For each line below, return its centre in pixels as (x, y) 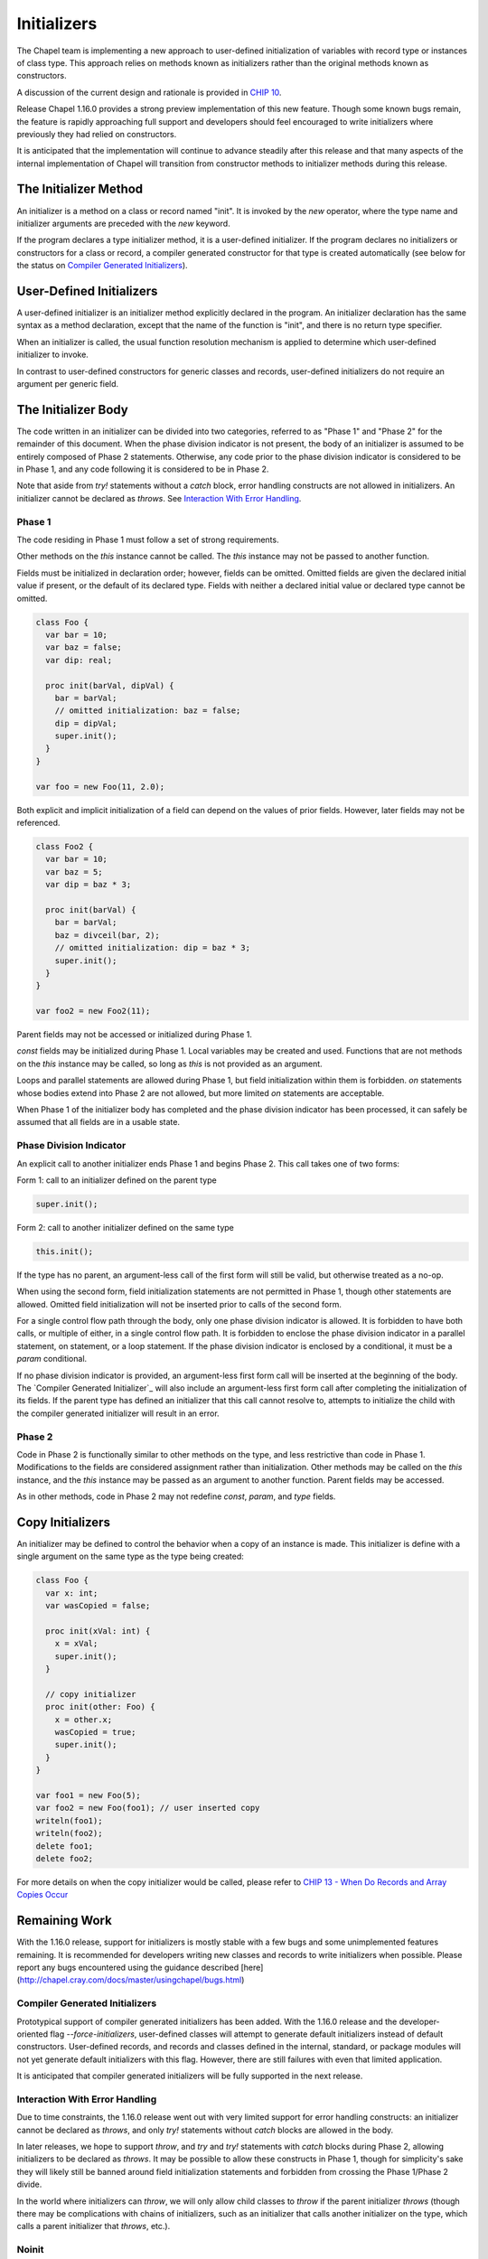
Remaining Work (64, 1921)
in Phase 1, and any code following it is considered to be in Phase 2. (143, 469)
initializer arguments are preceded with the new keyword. (123, 223)
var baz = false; (84, 647)
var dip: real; (79, 660)
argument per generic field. (68, 384)
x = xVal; (76, 1644)
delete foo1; (65, 1846)
